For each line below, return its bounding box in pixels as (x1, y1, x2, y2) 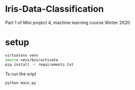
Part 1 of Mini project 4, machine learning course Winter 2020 (5, 20, 131, 25)
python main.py (5, 80, 36, 85)
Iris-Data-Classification (5, 3, 104, 15)
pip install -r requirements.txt (5, 62, 74, 67)
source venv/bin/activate (5, 57, 58, 62)
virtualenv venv (5, 53, 38, 58)
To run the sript (5, 71, 36, 77)
